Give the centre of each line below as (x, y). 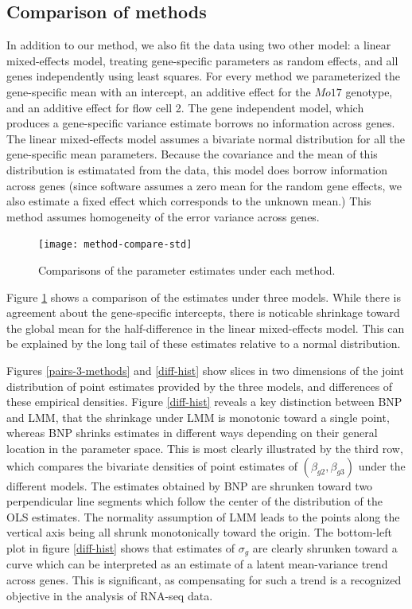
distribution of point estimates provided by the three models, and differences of (200, 386)
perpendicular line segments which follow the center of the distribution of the (194, 501)
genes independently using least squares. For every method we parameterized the (204, 76)
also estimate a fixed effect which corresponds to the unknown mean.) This (189, 201)
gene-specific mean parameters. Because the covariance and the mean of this (192, 154)
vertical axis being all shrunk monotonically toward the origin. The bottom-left (199, 532)
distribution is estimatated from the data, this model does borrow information (197, 169)
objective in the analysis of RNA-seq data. (110, 595)
